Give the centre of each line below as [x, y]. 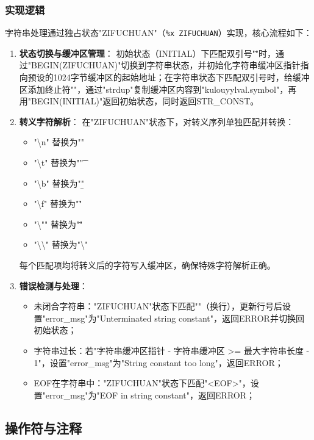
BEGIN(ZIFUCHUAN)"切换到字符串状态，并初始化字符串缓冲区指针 [166, 65]
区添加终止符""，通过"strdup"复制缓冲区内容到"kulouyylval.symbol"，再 [158, 89]
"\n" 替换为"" [59, 142]
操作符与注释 [43, 427]
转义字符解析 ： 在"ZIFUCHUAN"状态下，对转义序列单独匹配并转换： [157, 121]
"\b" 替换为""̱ [59, 183]
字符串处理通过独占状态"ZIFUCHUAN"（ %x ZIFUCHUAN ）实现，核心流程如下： [159, 33]
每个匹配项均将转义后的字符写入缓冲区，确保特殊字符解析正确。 [147, 265]
